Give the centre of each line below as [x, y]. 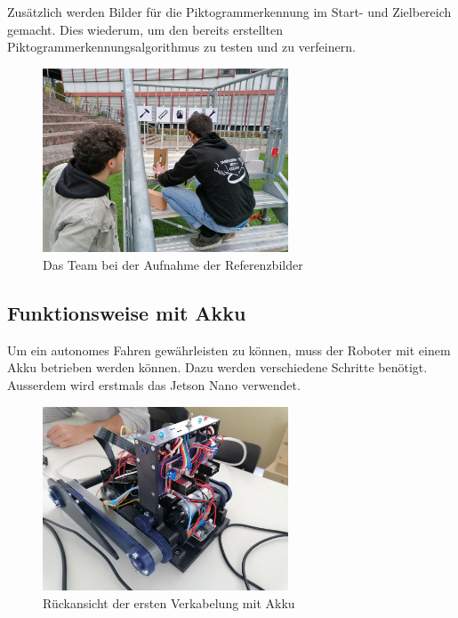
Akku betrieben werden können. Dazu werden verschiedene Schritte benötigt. [217, 367]
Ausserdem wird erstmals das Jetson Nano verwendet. [154, 385]
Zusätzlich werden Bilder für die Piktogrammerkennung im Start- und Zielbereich [229, 12]
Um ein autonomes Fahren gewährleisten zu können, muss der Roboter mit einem [229, 350]
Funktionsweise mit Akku [127, 313]
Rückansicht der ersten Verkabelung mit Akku [169, 602]
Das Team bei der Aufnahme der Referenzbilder [173, 265]
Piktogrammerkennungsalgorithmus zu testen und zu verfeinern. [181, 47]
